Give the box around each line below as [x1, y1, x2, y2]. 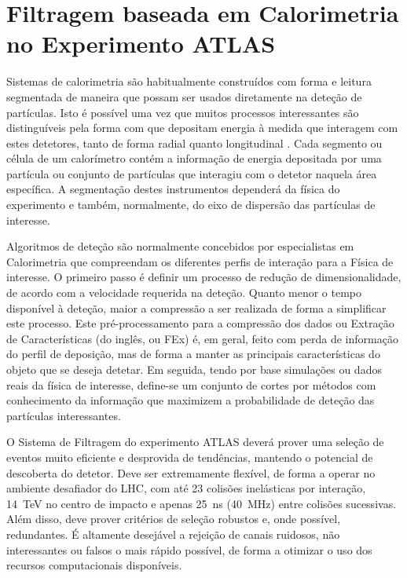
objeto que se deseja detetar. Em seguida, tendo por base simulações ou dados [6, 361, 382, 377]
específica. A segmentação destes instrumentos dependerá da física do [6, 181, 340, 197]
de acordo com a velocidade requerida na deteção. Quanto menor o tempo [6, 284, 362, 301]
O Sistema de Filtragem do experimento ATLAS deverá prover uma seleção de [6, 433, 384, 450]
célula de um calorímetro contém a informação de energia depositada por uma [6, 150, 382, 166]
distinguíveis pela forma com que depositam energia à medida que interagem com [6, 119, 398, 136]
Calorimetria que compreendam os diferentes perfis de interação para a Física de [6, 253, 394, 269]
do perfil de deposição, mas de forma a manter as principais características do [6, 346, 380, 362]
